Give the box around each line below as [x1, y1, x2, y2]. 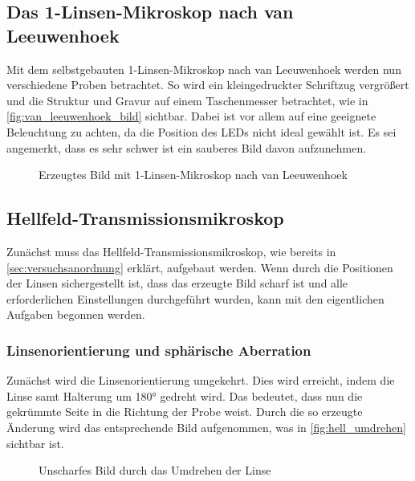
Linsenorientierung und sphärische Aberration [6, 340, 311, 360]
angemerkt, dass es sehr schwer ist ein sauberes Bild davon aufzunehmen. [6, 139, 367, 156]
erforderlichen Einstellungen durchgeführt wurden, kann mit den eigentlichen [6, 290, 384, 307]
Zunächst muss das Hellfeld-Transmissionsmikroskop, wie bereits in [6, 243, 336, 259]
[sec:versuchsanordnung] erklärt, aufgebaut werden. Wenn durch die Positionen [6, 259, 393, 275]
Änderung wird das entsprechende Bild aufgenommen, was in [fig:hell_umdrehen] [6, 418, 407, 435]
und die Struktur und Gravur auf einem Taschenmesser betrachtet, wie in [6, 92, 368, 108]
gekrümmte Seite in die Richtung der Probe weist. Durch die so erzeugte [6, 403, 363, 420]
